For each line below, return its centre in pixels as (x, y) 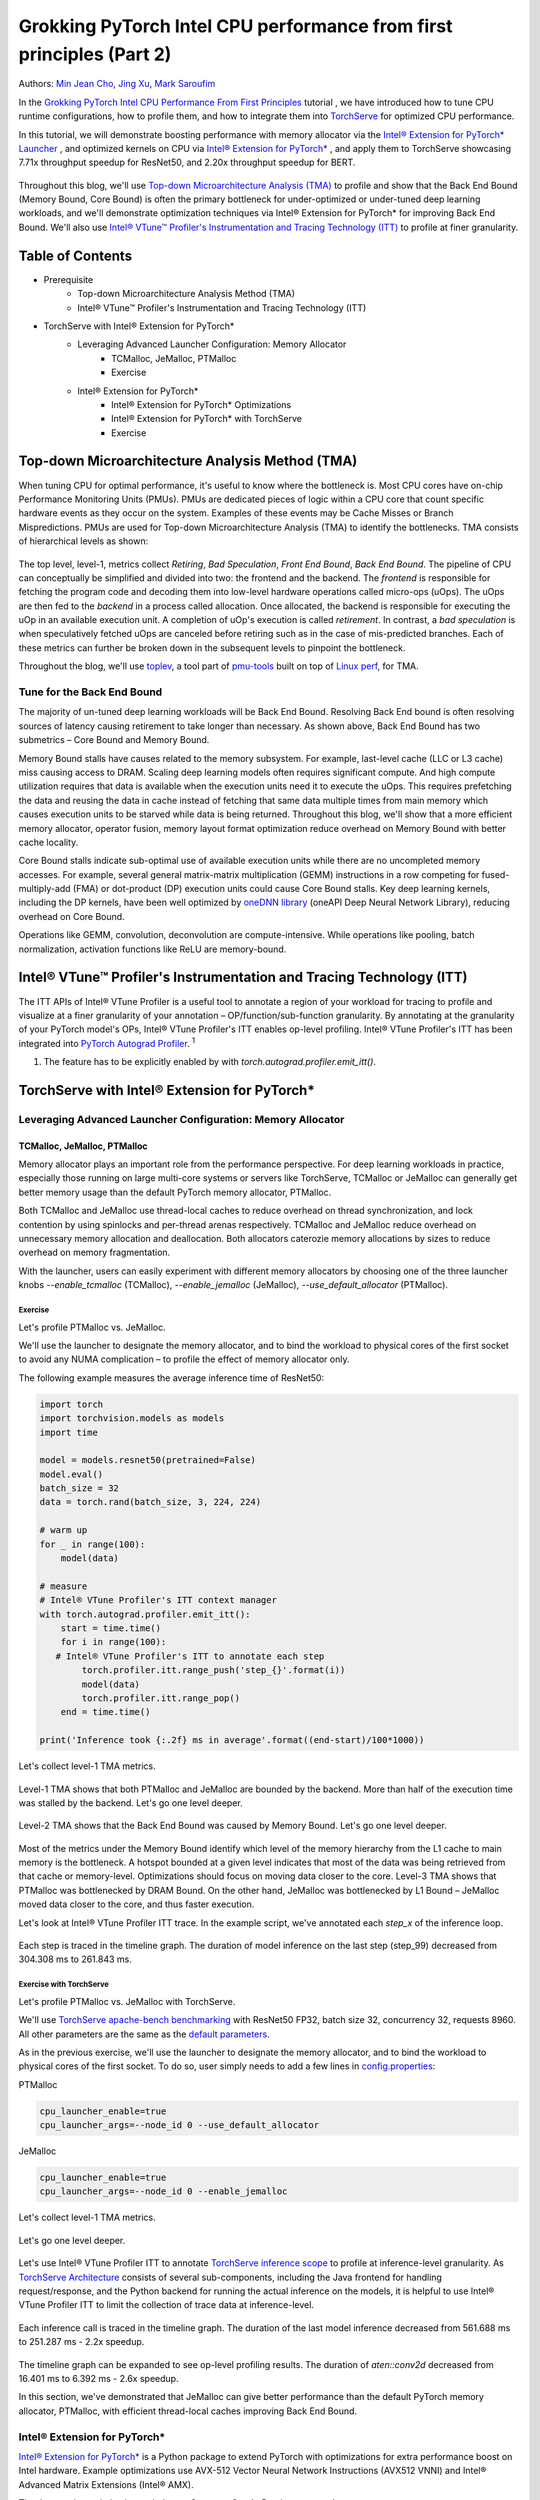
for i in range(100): (113, 1642)
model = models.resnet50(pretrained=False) (148, 1460)
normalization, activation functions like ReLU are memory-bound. (152, 949)
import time (69, 1432)
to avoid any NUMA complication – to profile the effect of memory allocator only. (184, 1359)
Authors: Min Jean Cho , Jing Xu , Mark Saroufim (117, 84)
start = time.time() (111, 1628)
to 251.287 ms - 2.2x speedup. (81, 2342)
